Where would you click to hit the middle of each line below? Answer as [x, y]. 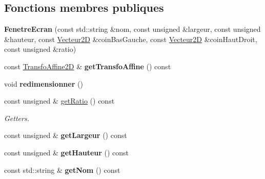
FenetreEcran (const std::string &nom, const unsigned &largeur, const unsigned [132, 29]
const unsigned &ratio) [40, 49]
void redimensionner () [44, 83]
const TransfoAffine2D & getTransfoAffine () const [88, 66]
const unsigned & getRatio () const [59, 101]
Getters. [17, 118]
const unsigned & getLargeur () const [66, 135]
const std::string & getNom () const [62, 170]
